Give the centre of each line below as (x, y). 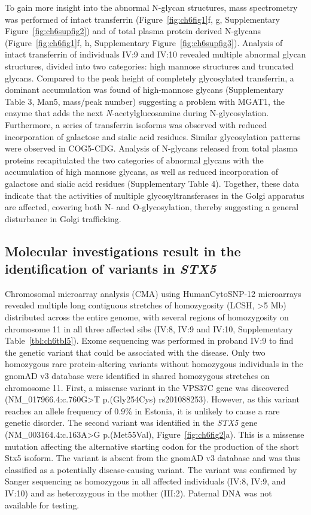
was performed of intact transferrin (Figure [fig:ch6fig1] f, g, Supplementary (142, 19)
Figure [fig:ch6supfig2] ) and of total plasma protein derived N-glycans (133, 31)
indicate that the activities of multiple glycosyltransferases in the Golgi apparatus (155, 195)
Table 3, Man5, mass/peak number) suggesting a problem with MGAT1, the (145, 101)
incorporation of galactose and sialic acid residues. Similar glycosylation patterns (153, 136)
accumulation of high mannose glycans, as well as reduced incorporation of (141, 172)
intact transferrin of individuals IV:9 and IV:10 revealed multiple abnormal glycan (155, 54)
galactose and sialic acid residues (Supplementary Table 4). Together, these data (152, 183)
